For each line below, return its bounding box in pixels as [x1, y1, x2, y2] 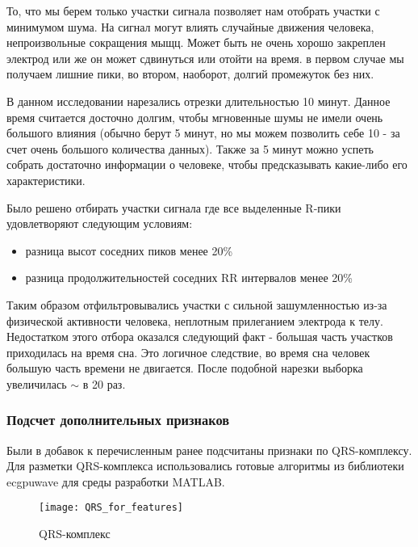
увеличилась [6, 375, 67, 392]
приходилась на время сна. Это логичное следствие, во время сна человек [6, 343, 370, 360]
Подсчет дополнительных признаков [6, 410, 230, 430]
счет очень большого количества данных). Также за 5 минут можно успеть [6, 140, 374, 157]
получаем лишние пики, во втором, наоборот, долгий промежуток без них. [6, 65, 374, 82]
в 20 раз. [82, 375, 126, 392]
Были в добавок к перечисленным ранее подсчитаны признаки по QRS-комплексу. [6, 441, 412, 458]
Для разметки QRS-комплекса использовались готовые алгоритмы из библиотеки [6, 457, 404, 474]
